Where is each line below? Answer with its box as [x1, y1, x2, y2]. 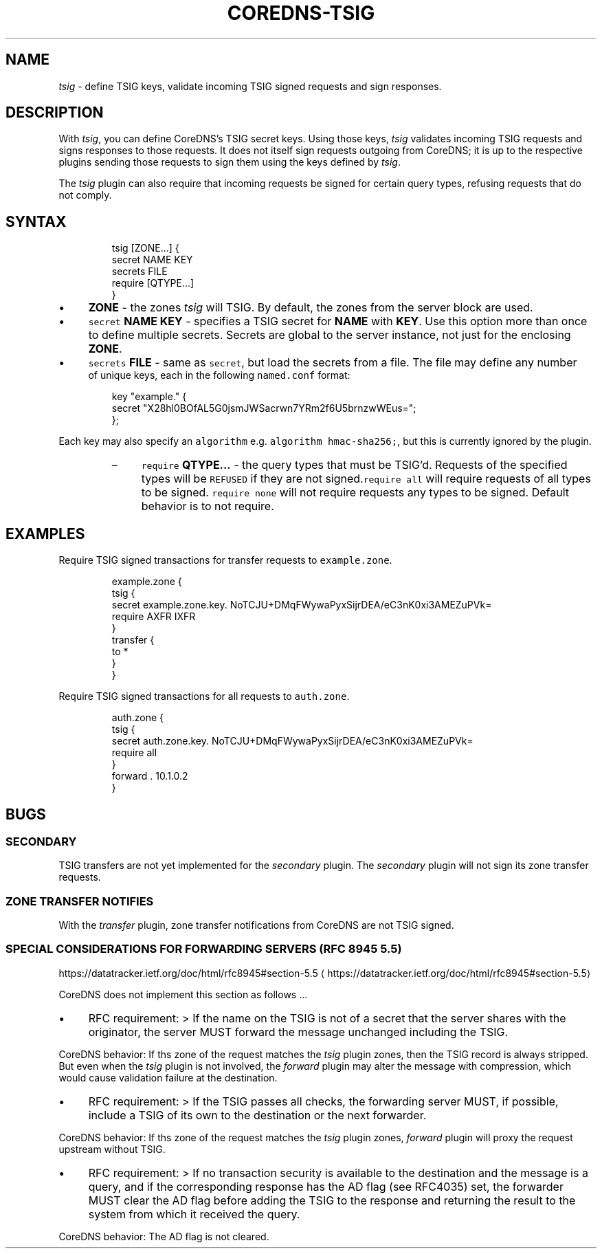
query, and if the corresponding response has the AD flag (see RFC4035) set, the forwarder [88, 1179, 564, 1193]
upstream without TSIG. [58, 1143, 166, 1155]
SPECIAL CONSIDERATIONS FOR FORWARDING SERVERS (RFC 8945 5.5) [5, 942, 402, 956]
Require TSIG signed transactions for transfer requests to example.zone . [58, 554, 392, 566]
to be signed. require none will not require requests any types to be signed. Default [141, 485, 570, 500]
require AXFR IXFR [111, 610, 196, 623]
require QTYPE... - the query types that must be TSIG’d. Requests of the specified [141, 458, 568, 472]
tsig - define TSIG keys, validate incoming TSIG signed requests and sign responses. [58, 80, 442, 92]
